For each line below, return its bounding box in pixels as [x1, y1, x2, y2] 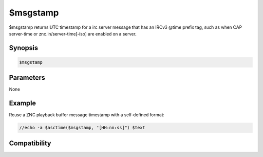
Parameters [9, 73, 45, 82]
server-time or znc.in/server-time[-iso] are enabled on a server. [9, 31, 137, 36]
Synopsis [9, 44, 38, 52]
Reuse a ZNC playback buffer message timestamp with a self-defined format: [9, 112, 165, 118]
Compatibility [9, 139, 51, 147]
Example [9, 99, 36, 107]
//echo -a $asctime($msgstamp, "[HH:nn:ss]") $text [19, 125, 146, 131]
